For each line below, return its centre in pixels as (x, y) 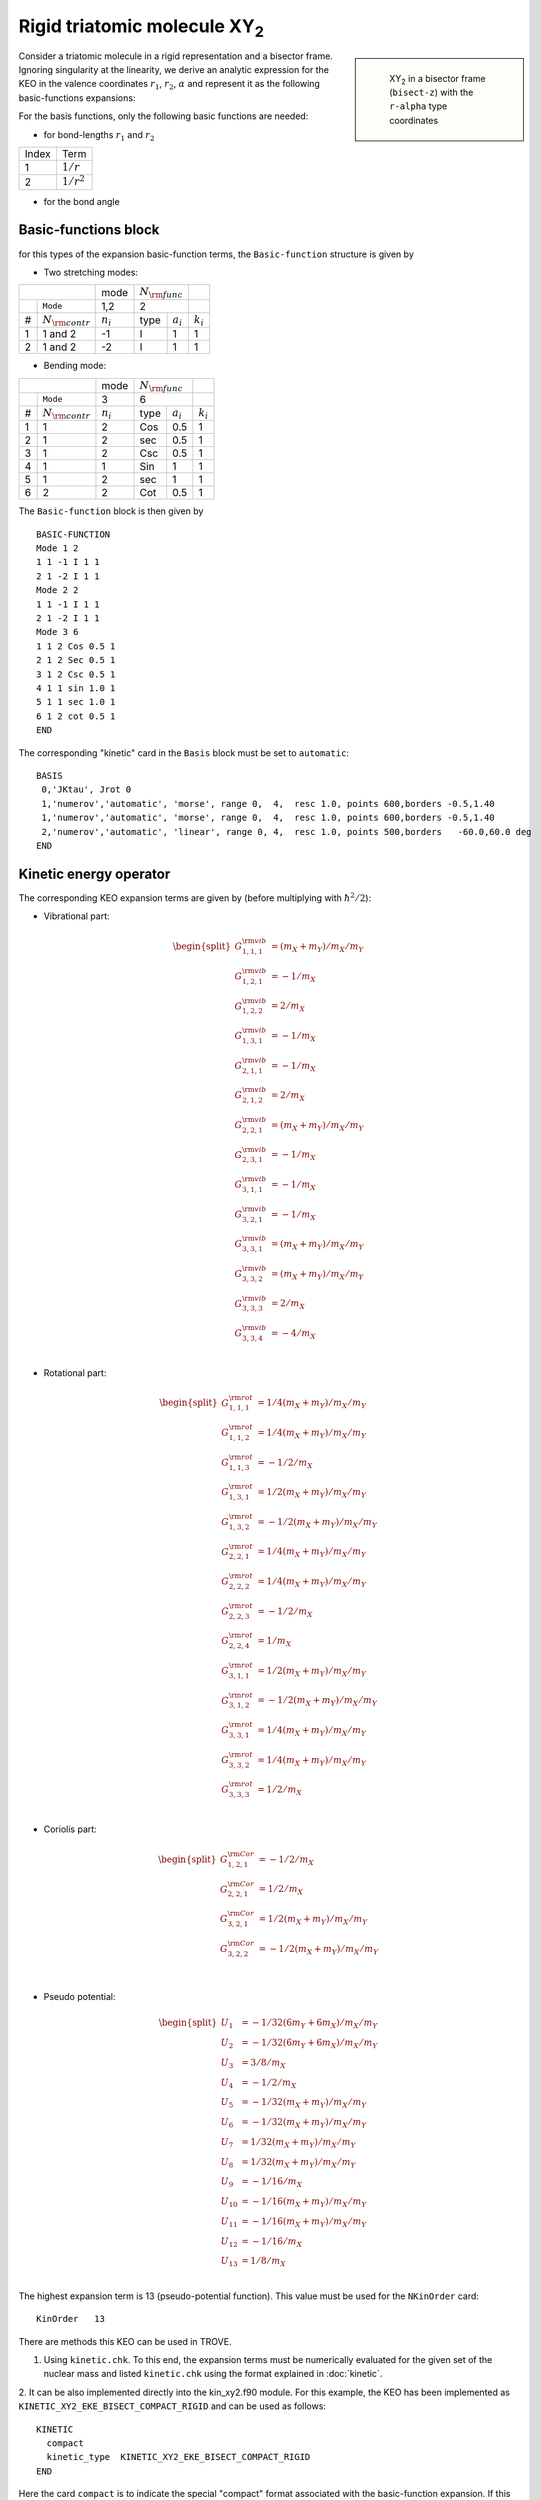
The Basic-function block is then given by (111, 511)
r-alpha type (418, 106)
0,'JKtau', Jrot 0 (86, 789)
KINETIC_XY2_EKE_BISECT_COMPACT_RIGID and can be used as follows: (172, 2406)
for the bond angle (81, 201)
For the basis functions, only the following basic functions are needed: (163, 116)
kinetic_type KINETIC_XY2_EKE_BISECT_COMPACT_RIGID (178, 2457)
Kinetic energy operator (94, 873)
